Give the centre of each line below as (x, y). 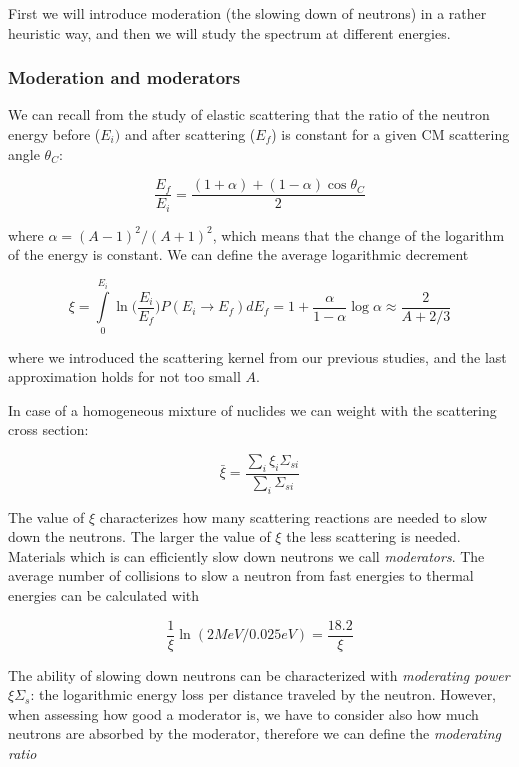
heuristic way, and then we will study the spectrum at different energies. (229, 32)
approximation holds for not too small (124, 376)
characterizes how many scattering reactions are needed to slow (293, 516)
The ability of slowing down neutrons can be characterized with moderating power (259, 674)
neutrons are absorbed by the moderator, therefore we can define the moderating (254, 733)
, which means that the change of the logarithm (358, 234)
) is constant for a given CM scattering (390, 134)
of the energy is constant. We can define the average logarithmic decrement (238, 254)
